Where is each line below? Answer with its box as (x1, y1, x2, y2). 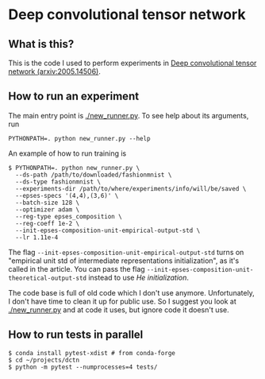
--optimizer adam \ (15, 205, 80, 214)
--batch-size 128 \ (15, 199, 80, 207)
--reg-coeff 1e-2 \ (15, 219, 80, 227)
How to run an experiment (8, 90, 140, 103)
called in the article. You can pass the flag (8, 264, 145, 273)
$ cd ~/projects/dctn (8, 356, 80, 364)
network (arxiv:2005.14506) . (8, 67, 101, 76)
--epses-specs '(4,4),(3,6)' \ (15, 191, 119, 199)
